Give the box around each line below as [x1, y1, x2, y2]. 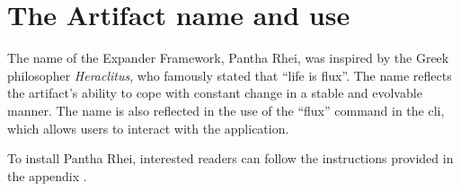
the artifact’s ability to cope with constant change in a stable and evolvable [7, 83, 422, 102]
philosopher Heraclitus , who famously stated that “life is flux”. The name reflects [7, 65, 452, 84]
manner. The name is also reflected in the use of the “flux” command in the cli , [7, 100, 445, 119]
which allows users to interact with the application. [7, 118, 289, 137]
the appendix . [7, 166, 87, 185]
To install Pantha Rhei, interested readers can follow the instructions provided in [7, 149, 454, 168]
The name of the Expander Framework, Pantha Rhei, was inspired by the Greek [7, 48, 449, 67]
